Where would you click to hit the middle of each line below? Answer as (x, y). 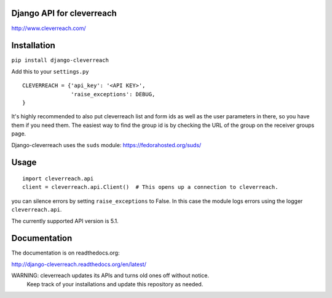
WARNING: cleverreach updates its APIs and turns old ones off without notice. (110, 275)
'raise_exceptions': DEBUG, (113, 94)
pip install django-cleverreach (60, 60)
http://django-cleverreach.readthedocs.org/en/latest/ (79, 264)
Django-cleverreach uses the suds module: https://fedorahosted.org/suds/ (106, 145)
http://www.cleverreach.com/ (49, 28)
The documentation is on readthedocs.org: (65, 253)
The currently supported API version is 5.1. (65, 221)
